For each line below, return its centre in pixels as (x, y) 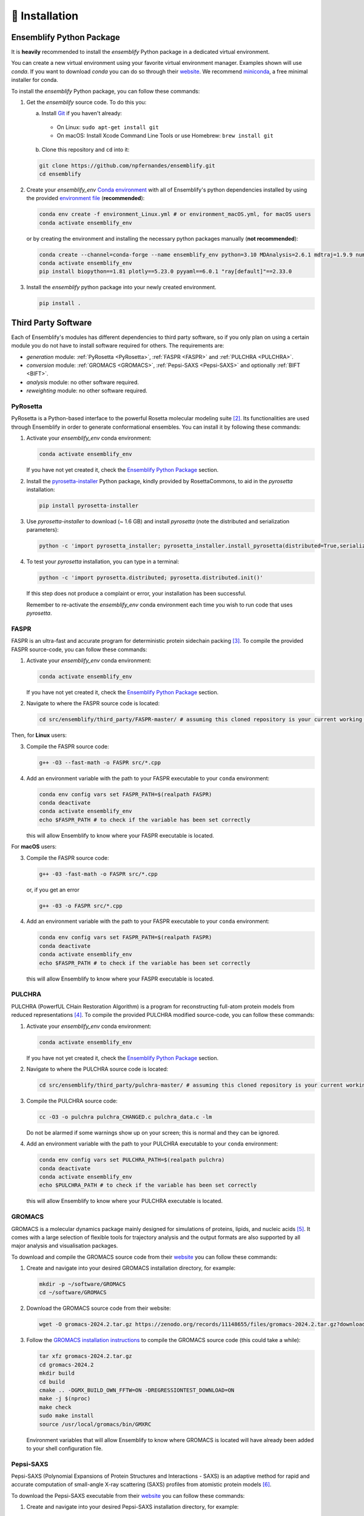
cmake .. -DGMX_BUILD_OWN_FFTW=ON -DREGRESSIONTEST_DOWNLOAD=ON (137, 1390)
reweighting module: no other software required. (87, 391)
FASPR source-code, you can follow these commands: (79, 649)
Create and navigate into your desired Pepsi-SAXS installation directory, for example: (133, 1507)
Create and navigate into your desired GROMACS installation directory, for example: (131, 1268)
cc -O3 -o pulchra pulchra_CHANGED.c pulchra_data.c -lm (126, 1117)
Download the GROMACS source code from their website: (99, 1308)
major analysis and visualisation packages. (65, 1246)
